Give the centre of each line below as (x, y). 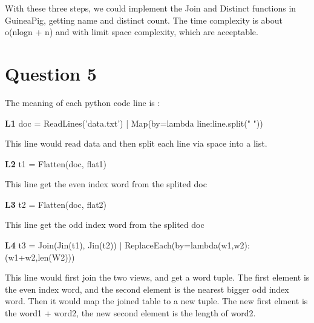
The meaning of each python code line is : (83, 102)
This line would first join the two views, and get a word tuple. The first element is (157, 277)
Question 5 (51, 73)
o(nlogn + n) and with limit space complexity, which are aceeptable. (132, 32)
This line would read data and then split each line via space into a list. (136, 143)
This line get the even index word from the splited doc (106, 184)
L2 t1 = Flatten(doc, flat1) (56, 163)
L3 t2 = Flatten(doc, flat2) (56, 204)
